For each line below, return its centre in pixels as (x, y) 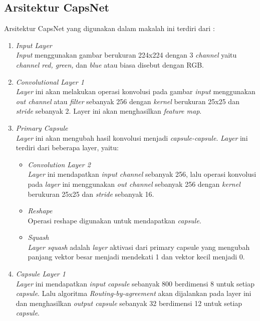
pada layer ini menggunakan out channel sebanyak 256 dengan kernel (134, 184)
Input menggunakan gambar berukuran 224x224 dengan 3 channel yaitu (126, 55)
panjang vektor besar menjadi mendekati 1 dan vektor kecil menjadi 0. (136, 257)
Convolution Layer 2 (59, 164)
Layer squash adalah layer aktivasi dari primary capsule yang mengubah (139, 247)
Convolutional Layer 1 (50, 81)
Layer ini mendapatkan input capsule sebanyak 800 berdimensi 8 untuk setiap (135, 283)
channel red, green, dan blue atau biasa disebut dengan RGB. (110, 64)
